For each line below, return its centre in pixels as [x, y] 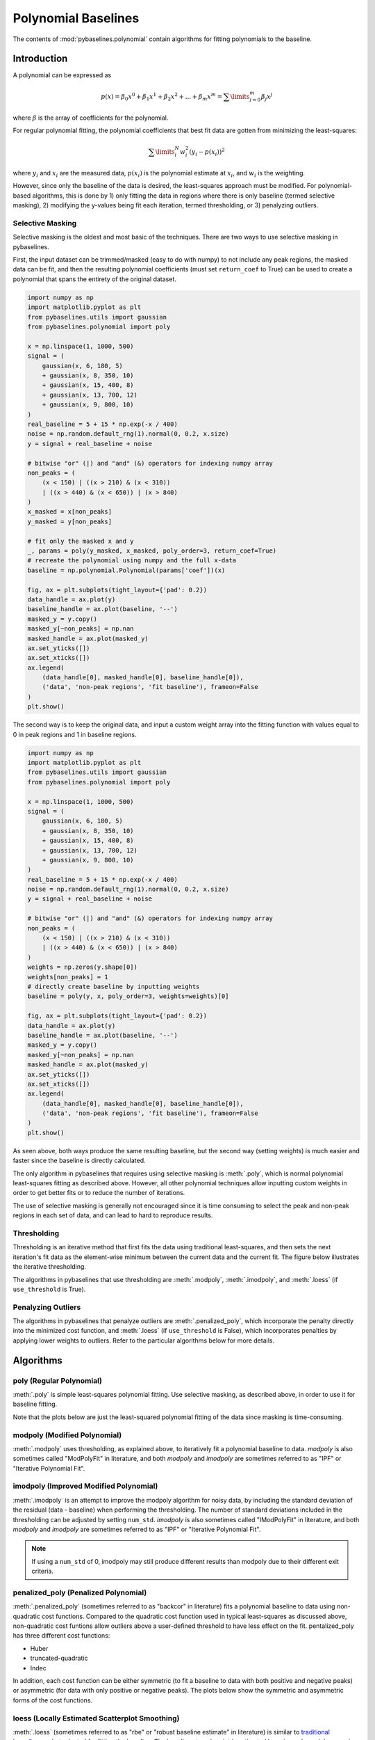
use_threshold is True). [49, 1289]
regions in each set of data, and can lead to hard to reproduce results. [113, 1215]
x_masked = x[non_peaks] [70, 512]
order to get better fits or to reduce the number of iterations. [99, 1193]
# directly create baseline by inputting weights [114, 987]
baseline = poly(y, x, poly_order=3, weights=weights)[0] [128, 996]
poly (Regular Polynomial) [58, 1380]
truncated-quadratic [59, 1658]
